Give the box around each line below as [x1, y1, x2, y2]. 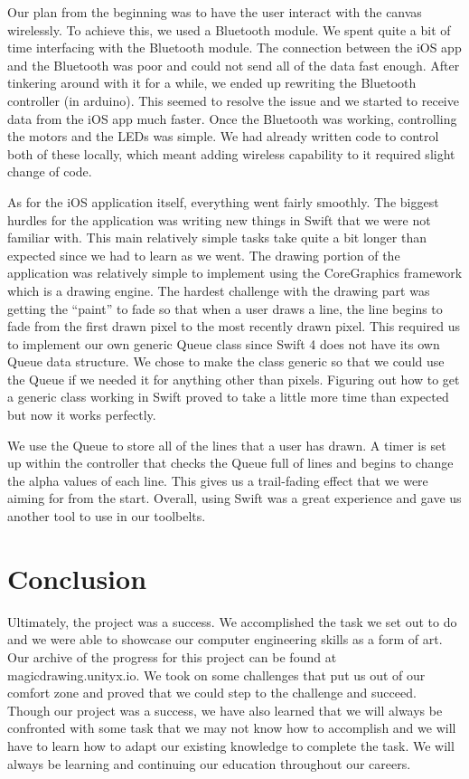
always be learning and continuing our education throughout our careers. [7, 754, 411, 773]
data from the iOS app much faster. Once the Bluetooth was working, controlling [7, 109, 457, 128]
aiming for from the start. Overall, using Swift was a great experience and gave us [7, 489, 462, 508]
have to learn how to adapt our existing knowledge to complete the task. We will [7, 736, 455, 755]
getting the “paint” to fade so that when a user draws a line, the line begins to [7, 299, 443, 318]
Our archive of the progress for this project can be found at [7, 647, 337, 666]
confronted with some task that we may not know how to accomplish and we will [7, 718, 456, 737]
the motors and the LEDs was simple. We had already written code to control [7, 127, 439, 146]
